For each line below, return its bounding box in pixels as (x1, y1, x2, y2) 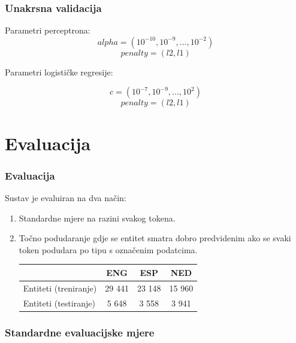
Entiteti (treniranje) (23, 281, 97, 294)
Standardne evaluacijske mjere (5, 324, 155, 339)
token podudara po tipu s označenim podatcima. (19, 243, 198, 256)
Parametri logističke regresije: (5, 65, 113, 78)
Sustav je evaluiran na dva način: (5, 192, 126, 204)
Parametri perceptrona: (5, 24, 90, 37)
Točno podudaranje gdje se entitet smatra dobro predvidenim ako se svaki (19, 232, 291, 244)
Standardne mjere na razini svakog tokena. (19, 211, 176, 224)
